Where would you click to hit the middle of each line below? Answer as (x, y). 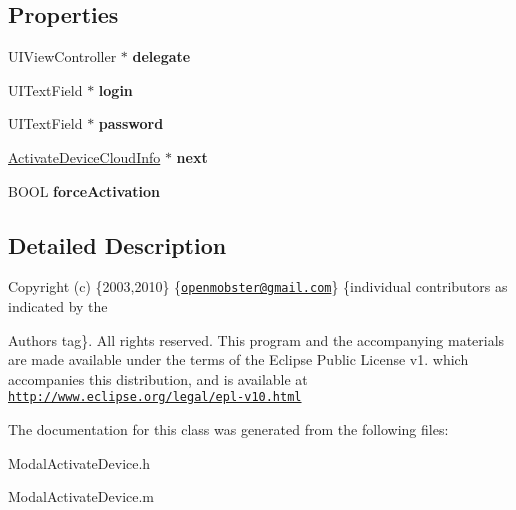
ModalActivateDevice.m (81, 496)
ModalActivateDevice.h (79, 462)
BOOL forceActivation (84, 190)
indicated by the (58, 306)
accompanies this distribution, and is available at (158, 378)
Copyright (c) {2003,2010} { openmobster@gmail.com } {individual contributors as (258, 286)
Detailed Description (117, 244)
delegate (161, 56)
